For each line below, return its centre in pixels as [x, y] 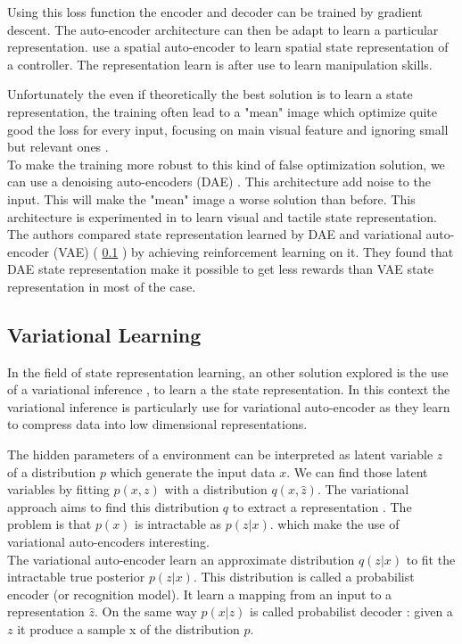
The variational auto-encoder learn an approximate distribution [181, 559]
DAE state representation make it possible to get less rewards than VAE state [221, 269]
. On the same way [146, 611]
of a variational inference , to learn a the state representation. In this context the [229, 389]
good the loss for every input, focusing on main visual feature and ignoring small [228, 129]
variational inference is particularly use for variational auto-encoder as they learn [229, 406]
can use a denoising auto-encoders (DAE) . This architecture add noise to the [219, 182]
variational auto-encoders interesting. [109, 542]
